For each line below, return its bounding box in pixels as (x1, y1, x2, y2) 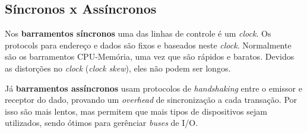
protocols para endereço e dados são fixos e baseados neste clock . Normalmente (5, 38, 292, 51)
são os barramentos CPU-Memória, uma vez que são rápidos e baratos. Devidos (5, 50, 295, 63)
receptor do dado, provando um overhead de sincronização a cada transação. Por (5, 93, 297, 106)
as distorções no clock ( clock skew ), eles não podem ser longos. (5, 61, 231, 74)
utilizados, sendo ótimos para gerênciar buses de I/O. (5, 116, 198, 129)
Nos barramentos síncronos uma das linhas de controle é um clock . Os (5, 27, 271, 40)
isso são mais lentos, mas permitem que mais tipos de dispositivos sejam (5, 105, 267, 117)
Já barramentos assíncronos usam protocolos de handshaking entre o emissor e (5, 82, 302, 94)
